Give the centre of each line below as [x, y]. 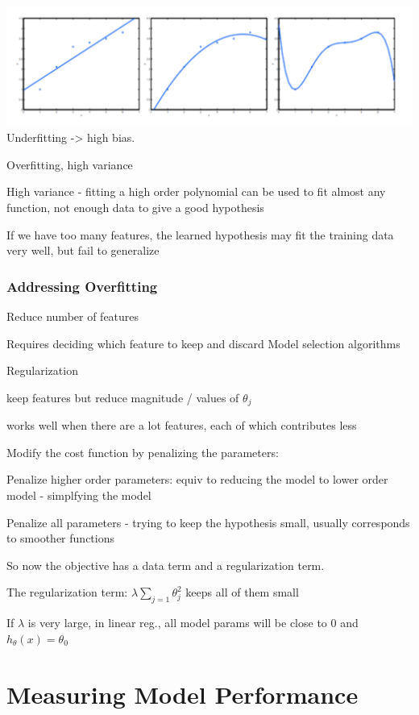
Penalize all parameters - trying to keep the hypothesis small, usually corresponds [208, 522]
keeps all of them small [242, 592]
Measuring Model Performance [183, 694]
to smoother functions [60, 538]
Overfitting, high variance [70, 164]
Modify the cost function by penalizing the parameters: [143, 452]
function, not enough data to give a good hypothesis [135, 208]
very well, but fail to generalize [83, 250]
